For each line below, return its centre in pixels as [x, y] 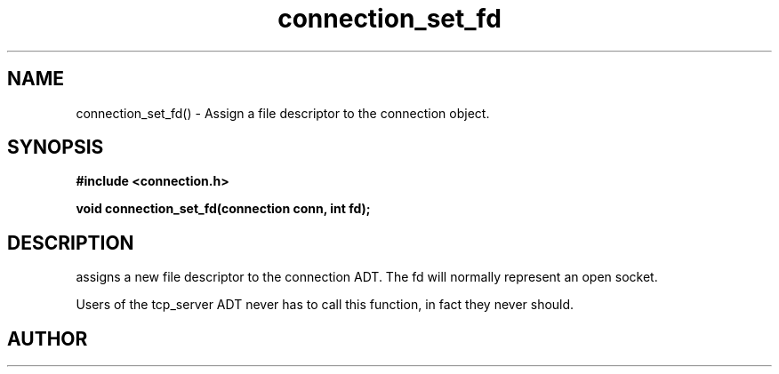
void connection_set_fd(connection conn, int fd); [223, 209]
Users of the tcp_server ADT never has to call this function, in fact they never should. [325, 305]
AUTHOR [48, 338]
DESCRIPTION [71, 243]
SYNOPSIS [56, 147]
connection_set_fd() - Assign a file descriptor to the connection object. [283, 113]
